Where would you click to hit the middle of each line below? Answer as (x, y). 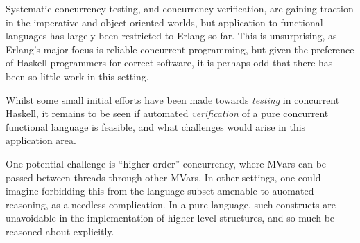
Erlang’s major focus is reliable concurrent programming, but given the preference (180, 49)
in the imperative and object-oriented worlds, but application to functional (164, 22)
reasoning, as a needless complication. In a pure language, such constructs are (171, 204)
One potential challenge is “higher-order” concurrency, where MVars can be (166, 163)
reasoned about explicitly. (60, 231)
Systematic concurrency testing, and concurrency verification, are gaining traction (180, 8)
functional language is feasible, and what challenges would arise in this (156, 126)
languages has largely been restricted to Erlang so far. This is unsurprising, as (171, 36)
